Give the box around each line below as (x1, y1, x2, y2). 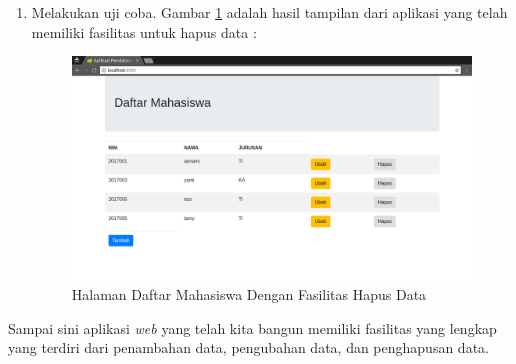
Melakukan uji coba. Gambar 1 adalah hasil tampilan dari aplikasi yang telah (31, 2, 508, 22)
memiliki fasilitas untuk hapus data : (31, 21, 257, 42)
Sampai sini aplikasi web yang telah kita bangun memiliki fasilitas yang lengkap (8, 317, 497, 338)
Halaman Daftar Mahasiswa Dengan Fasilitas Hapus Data (71, 284, 427, 305)
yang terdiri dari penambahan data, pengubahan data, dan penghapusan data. (8, 337, 489, 358)
